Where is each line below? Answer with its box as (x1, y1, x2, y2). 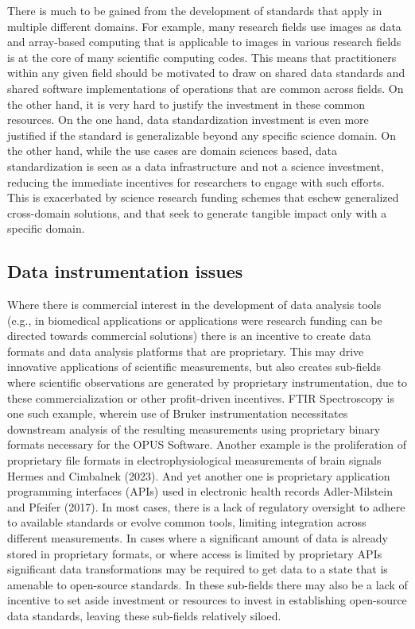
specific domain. (7, 220, 85, 237)
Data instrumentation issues (7, 259, 243, 284)
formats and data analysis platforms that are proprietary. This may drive (7, 342, 364, 359)
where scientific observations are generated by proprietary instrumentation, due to (7, 374, 408, 391)
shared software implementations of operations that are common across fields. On (7, 79, 404, 96)
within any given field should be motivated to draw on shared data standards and (7, 64, 405, 81)
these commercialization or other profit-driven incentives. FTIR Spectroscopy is (7, 389, 395, 406)
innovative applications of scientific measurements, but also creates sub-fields (7, 358, 382, 375)
